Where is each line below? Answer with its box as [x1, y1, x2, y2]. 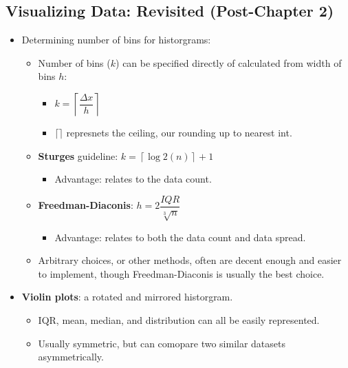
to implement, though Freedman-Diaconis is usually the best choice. [38, 266, 325, 280]
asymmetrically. [38, 349, 104, 364]
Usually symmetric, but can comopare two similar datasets [38, 336, 286, 350]
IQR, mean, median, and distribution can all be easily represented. [38, 312, 320, 327]
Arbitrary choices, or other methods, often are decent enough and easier [38, 253, 342, 267]
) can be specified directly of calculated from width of [116, 55, 342, 70]
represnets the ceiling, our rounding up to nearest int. [66, 125, 292, 139]
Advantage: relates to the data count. [54, 172, 212, 186]
